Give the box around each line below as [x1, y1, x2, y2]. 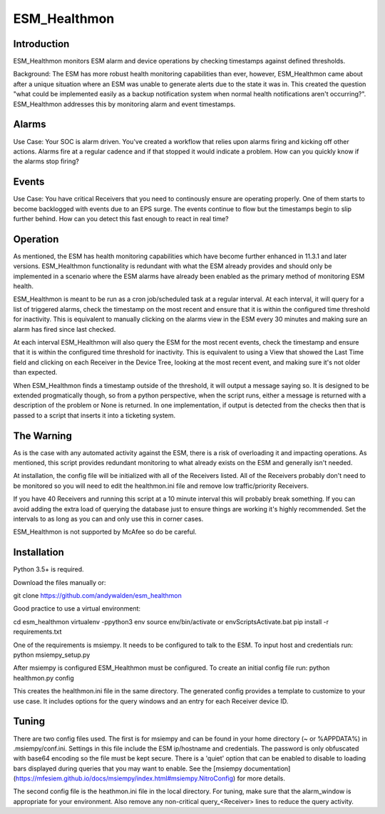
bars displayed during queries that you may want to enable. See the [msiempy [13, 764, 242, 773]
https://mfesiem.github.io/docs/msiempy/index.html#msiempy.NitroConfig [15, 774, 234, 783]
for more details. [237, 774, 285, 783]
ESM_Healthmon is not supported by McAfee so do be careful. [13, 528, 197, 536]
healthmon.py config [13, 673, 74, 682]
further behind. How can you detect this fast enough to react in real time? [13, 215, 229, 223]
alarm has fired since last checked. [13, 325, 116, 333]
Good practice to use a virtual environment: [13, 604, 141, 613]
